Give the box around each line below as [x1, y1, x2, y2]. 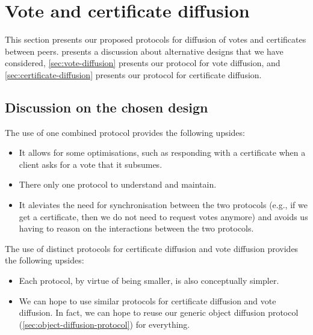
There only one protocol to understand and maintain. [19, 178, 217, 191]
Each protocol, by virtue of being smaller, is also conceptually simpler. [19, 274, 279, 287]
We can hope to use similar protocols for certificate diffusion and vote [19, 294, 276, 307]
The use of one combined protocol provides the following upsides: [5, 126, 245, 138]
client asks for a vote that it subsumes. [19, 158, 163, 170]
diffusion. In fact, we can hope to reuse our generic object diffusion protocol [19, 306, 299, 319]
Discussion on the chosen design [5, 97, 208, 116]
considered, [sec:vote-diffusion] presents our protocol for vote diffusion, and [5, 57, 280, 69]
